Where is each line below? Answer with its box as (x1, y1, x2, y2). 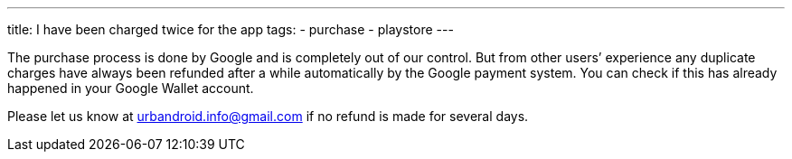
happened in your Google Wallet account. (7, 80, 254, 96)
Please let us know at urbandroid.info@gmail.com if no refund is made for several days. (7, 108, 529, 124)
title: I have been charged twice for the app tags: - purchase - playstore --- (7, 22, 454, 37)
